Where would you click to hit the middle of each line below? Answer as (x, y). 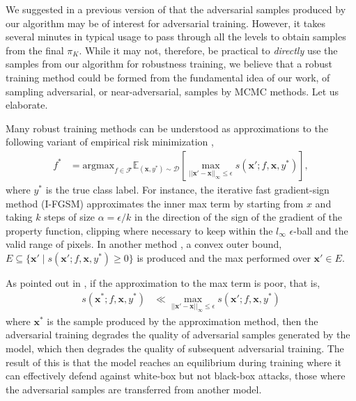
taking (19, 217)
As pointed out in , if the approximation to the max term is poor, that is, (163, 282)
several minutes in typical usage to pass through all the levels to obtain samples (176, 37)
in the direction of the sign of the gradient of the (239, 217)
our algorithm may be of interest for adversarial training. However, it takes (166, 23)
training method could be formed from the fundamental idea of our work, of (168, 77)
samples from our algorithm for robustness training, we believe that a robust (169, 64)
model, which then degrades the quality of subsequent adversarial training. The (175, 348)
